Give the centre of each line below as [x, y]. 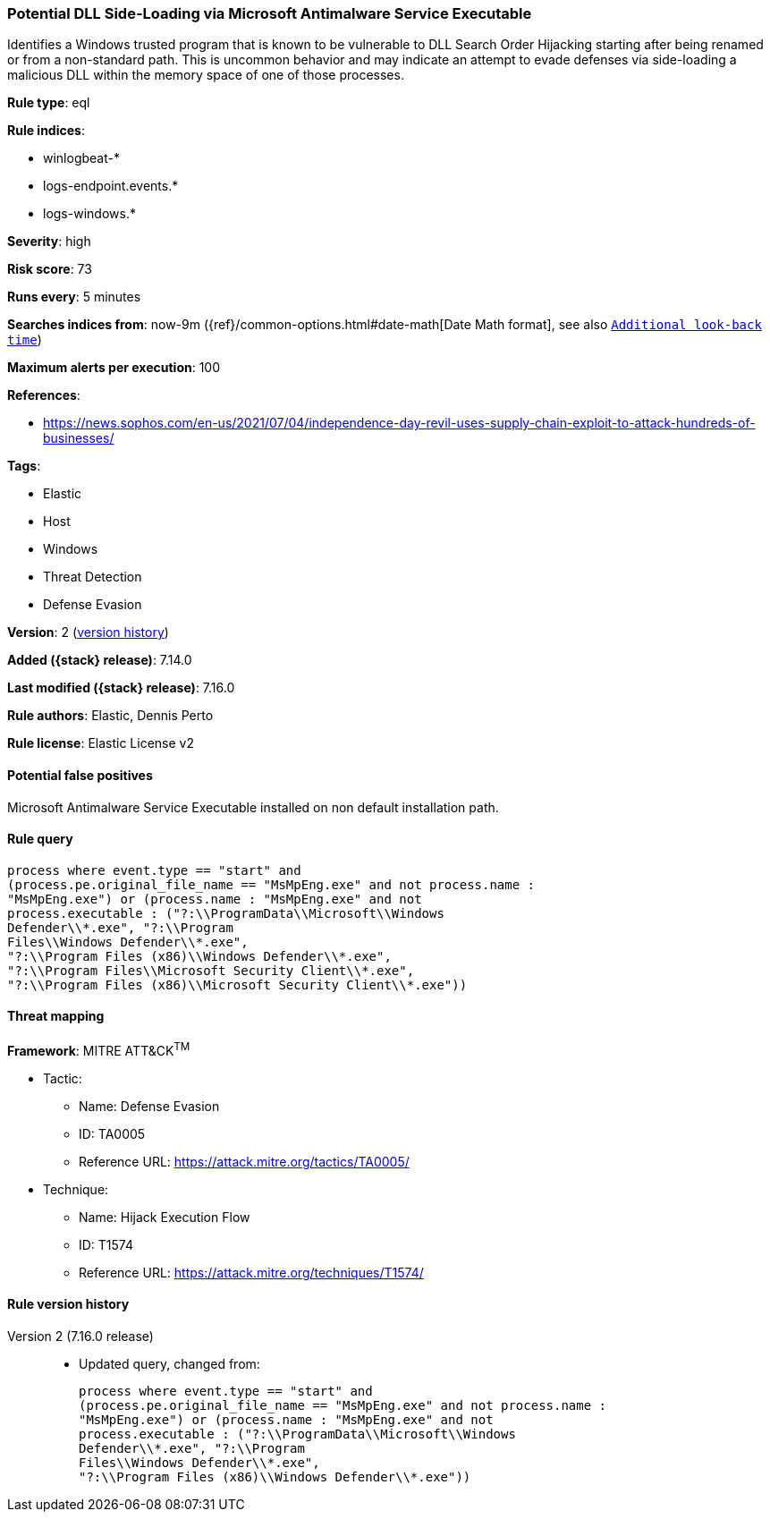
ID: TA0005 [112, 1133]
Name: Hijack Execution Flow [165, 1217]
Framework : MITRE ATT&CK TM [99, 1049]
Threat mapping [56, 1016]
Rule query [40, 839]
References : [44, 395]
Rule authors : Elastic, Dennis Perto [110, 716]
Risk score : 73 [50, 269]
